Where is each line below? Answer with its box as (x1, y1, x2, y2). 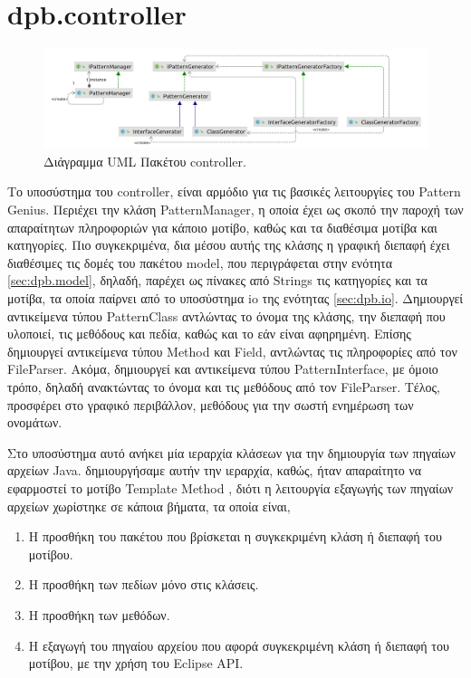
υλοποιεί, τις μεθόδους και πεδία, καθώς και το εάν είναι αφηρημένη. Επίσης (7, 324, 411, 343)
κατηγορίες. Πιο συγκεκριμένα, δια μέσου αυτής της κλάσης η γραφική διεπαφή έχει (7, 235, 450, 254)
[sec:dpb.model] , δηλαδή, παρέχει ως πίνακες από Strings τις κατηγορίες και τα (7, 271, 428, 290)
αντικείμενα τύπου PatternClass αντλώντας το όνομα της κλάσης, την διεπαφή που (7, 306, 446, 325)
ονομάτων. (7, 413, 62, 432)
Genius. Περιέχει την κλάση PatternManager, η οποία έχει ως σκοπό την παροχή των (7, 200, 464, 219)
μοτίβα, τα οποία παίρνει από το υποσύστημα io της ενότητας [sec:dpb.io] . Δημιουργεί (7, 289, 464, 308)
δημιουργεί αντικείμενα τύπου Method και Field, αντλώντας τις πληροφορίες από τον (7, 341, 457, 360)
